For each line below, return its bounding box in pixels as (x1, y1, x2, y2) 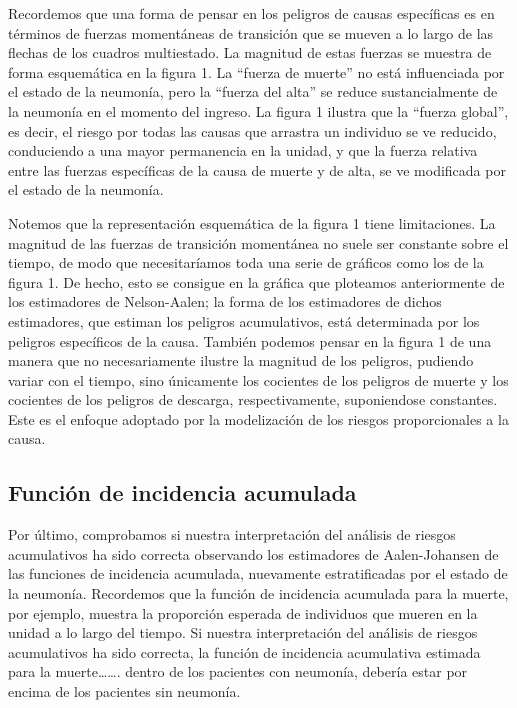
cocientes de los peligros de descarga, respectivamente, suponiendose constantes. (8, 389, 498, 410)
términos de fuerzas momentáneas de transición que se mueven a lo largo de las (8, 22, 494, 43)
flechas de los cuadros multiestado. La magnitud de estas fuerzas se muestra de (8, 42, 492, 63)
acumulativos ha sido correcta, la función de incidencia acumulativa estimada (8, 641, 481, 662)
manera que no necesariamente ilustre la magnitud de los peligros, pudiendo (8, 350, 474, 371)
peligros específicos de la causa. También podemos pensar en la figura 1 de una (8, 330, 492, 351)
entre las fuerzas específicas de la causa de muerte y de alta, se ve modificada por (8, 159, 506, 180)
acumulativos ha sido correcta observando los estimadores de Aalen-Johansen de (8, 543, 499, 564)
